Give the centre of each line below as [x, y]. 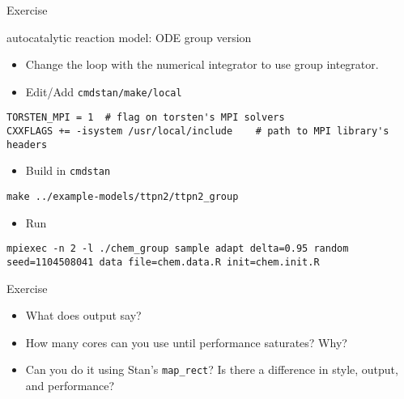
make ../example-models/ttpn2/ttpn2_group [123, 197]
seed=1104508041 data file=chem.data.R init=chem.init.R [163, 262]
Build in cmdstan [68, 170]
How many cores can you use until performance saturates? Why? [186, 342]
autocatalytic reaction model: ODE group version [129, 37]
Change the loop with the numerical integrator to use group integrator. [202, 64]
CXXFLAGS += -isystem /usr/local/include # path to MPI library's [198, 132]
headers [27, 144]
